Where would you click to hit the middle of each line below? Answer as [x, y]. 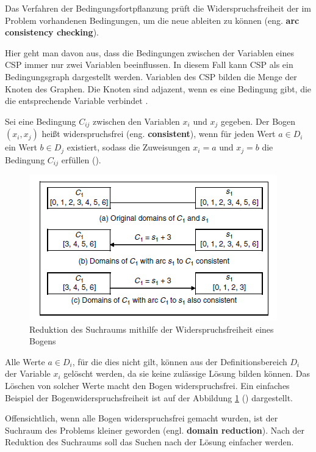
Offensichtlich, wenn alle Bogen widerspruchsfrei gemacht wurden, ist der [142, 418]
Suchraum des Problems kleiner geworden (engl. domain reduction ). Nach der [155, 430]
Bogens [43, 341]
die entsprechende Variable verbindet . [77, 101]
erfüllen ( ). [81, 159]
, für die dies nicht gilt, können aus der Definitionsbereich [180, 361]
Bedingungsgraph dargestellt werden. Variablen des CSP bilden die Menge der [151, 76]
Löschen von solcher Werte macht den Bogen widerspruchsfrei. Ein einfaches [147, 386]
